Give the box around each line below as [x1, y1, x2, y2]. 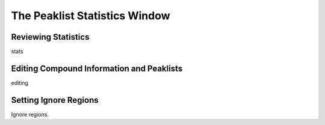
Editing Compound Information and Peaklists [11, 63, 183, 73]
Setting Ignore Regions [11, 95, 99, 105]
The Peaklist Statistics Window [11, 9, 170, 22]
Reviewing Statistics [11, 32, 90, 42]
